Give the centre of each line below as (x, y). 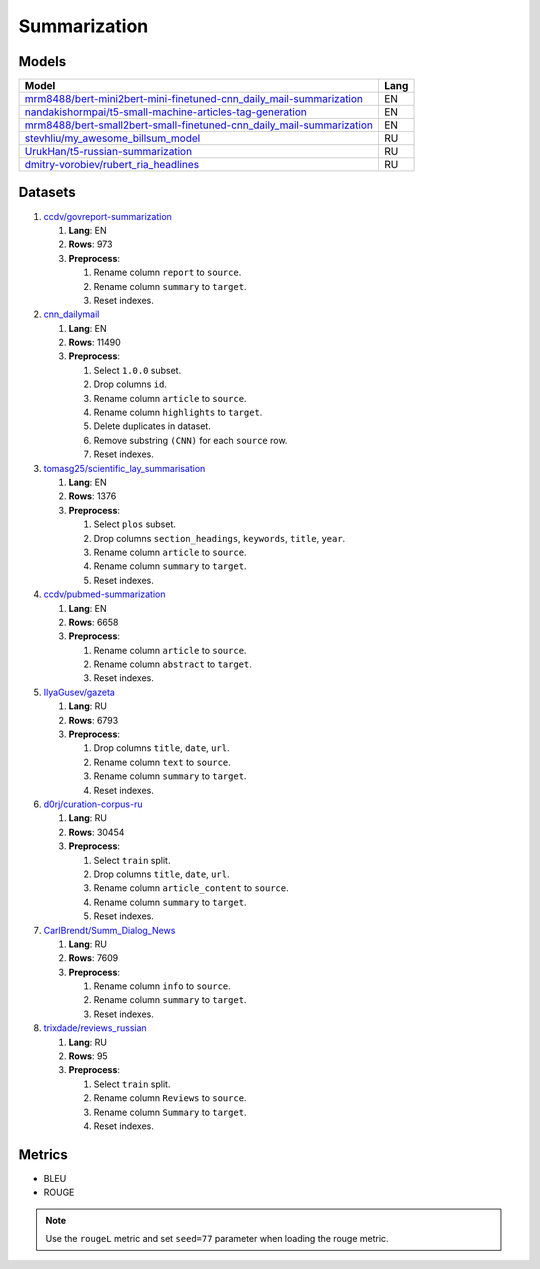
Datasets (47, 192)
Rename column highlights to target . (178, 412)
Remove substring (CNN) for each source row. (190, 440)
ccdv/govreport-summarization (107, 216)
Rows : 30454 (96, 832)
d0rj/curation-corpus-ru (93, 804)
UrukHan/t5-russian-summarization (108, 152)
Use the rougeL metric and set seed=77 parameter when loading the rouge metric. (217, 1239)
